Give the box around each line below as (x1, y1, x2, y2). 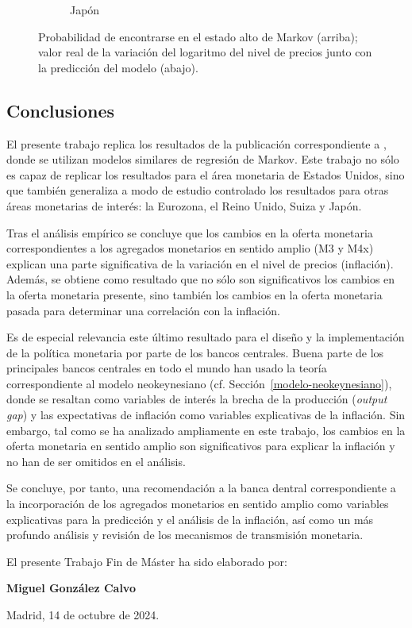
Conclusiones (6, 98, 115, 122)
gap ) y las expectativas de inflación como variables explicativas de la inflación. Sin (6, 406, 406, 423)
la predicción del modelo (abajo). (38, 59, 198, 75)
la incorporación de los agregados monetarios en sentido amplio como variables (6, 495, 389, 512)
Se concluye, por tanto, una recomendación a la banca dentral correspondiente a (6, 480, 396, 496)
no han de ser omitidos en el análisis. (6, 453, 186, 469)
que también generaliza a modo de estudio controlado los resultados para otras (6, 182, 389, 198)
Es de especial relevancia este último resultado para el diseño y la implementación (6, 329, 405, 345)
